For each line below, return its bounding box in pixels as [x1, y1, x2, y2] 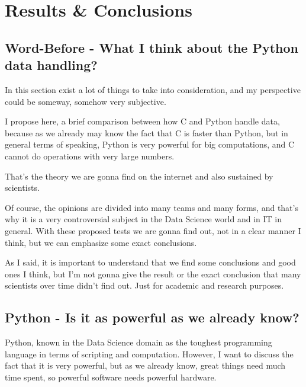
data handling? [5, 56, 98, 74]
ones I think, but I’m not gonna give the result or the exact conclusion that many [5, 267, 301, 280]
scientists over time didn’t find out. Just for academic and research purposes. [5, 279, 284, 292]
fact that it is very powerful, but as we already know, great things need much [5, 359, 286, 372]
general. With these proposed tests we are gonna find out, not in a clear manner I [5, 224, 301, 236]
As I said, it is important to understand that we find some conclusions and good [5, 256, 296, 268]
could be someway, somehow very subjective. [5, 95, 166, 107]
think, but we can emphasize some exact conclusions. [5, 236, 197, 248]
